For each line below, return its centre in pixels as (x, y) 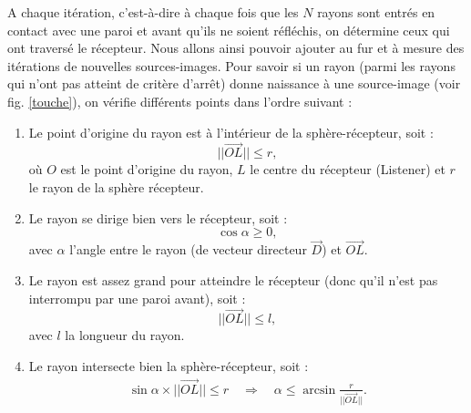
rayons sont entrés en (376, 12)
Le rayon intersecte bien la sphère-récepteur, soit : (169, 365)
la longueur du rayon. (125, 335)
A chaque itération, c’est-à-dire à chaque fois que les (153, 12)
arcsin (319, 390)
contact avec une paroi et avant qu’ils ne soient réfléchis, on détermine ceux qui (229, 30)
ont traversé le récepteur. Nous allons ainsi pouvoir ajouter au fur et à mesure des (236, 48)
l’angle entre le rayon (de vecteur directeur (188, 249)
